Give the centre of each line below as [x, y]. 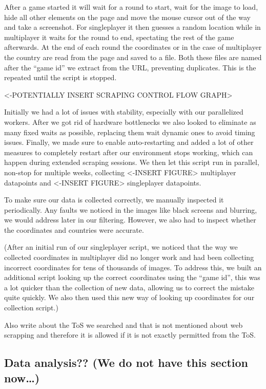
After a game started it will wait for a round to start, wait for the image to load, [131, 7]
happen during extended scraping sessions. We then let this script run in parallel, [132, 162]
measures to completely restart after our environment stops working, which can [129, 152]
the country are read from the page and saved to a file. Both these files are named [133, 57]
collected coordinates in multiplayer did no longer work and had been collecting [129, 257]
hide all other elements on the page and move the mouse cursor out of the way [127, 17]
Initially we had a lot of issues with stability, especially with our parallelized [124, 112]
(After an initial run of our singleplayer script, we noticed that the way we [121, 247]
